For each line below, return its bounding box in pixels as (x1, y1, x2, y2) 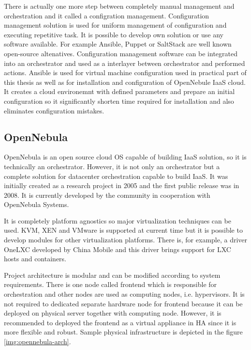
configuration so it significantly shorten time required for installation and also (4, 95, 234, 106)
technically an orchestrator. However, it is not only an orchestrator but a (4, 161, 220, 171)
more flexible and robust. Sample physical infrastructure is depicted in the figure (4, 327, 243, 337)
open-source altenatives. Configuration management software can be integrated (4, 48, 237, 58)
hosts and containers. (4, 254, 66, 264)
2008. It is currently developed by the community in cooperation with (4, 190, 210, 200)
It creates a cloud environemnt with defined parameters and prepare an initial (4, 86, 235, 96)
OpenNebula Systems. (4, 199, 69, 209)
